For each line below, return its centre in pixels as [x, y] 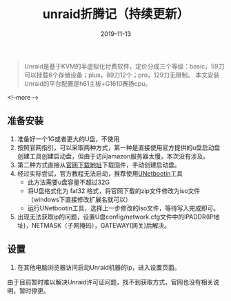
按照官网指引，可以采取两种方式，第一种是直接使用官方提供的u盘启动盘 [119, 147]
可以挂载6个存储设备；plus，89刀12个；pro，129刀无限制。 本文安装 [122, 75]
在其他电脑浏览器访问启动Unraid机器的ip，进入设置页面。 [99, 267]
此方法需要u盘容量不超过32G [69, 182]
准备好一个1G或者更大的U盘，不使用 [68, 138]
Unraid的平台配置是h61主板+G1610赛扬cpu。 [88, 83]
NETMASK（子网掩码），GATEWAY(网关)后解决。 [101, 225]
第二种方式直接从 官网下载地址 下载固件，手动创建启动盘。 [99, 165]
